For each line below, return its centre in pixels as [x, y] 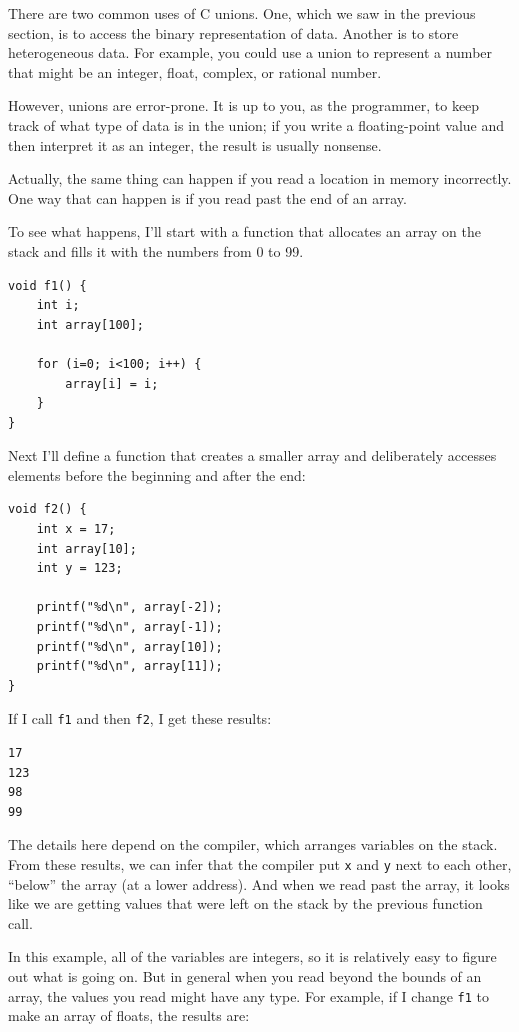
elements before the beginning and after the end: [157, 474]
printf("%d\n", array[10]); [129, 646]
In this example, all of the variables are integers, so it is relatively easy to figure [252, 956]
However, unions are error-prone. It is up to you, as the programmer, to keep [244, 105]
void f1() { [47, 285]
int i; [58, 305]
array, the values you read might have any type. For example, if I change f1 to [249, 995]
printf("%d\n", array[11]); [129, 666]
